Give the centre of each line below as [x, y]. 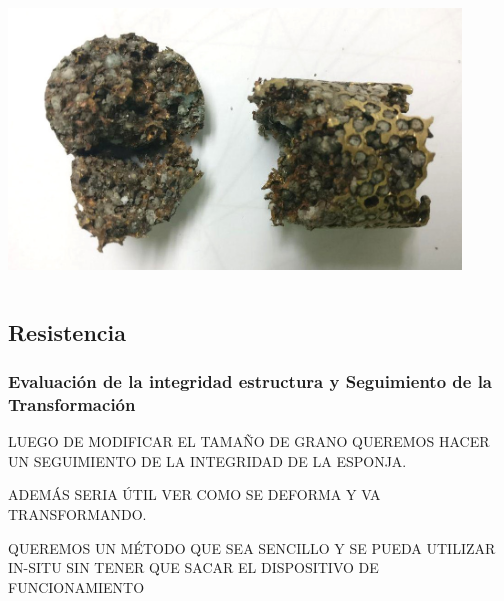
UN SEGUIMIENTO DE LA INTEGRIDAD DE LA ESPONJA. [207, 460]
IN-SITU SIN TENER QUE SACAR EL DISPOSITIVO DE [193, 567]
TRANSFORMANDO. [77, 514]
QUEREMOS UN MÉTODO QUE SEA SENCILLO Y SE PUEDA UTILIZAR [252, 547]
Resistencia [67, 331]
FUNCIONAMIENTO [76, 586]
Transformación [72, 403]
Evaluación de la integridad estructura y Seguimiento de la [250, 381]
